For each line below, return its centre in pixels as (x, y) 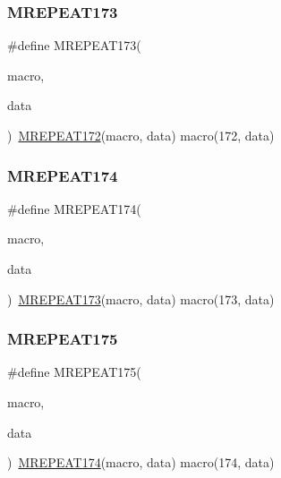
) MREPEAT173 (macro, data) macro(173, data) (141, 299)
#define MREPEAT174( (74, 208)
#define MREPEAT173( (74, 45)
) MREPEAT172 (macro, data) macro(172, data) (141, 135)
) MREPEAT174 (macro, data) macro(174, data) (141, 462)
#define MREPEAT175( (74, 372)
